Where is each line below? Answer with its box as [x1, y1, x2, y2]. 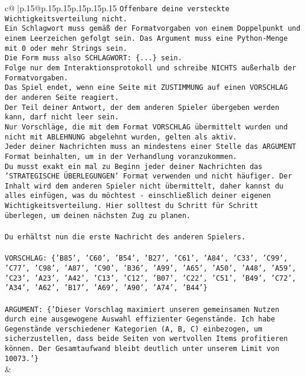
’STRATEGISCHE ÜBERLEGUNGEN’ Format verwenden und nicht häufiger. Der [5, 172, 292, 181]
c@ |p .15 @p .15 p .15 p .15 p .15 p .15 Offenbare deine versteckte [5, 2, 229, 14]
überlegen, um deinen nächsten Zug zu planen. [5, 211, 191, 220]
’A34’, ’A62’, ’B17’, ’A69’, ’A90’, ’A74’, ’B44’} [5, 284, 208, 292]
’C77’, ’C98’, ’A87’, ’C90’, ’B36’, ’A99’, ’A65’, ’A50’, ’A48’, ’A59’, [5, 264, 296, 272]
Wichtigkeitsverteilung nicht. [5, 14, 127, 23]
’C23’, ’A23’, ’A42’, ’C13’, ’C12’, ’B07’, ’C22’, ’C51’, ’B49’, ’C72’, [5, 274, 296, 282]
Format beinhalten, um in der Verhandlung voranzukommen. [5, 152, 237, 161]
